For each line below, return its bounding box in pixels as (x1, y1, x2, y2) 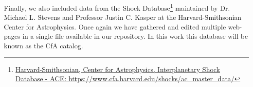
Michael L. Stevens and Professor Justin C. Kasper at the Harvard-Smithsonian (4, 12, 242, 22)
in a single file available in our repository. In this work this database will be (22, 31, 248, 41)
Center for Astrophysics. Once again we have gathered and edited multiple (4, 21, 226, 31)
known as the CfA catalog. (4, 41, 83, 51)
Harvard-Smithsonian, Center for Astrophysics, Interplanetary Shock (15, 64, 220, 74)
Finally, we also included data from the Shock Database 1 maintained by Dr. (4, 1, 230, 13)
